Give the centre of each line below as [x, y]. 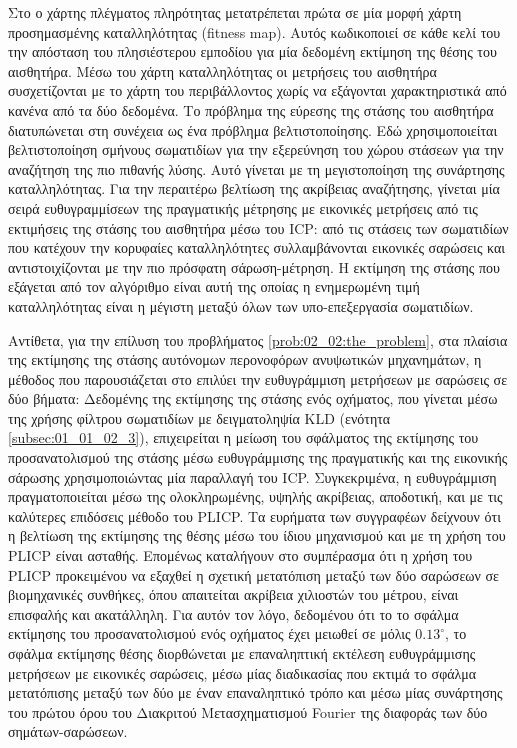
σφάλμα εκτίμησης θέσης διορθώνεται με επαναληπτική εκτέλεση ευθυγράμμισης [242, 653]
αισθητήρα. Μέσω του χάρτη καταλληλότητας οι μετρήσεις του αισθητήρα [222, 70]
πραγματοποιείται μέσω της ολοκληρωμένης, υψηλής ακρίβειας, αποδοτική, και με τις [255, 496]
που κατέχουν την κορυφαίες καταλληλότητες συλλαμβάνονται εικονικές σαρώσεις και [257, 247]
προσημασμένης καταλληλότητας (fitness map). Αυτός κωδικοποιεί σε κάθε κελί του [254, 31]
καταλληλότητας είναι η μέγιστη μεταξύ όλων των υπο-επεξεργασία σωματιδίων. [241, 305]
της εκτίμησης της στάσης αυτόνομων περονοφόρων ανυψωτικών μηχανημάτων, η [245, 359]
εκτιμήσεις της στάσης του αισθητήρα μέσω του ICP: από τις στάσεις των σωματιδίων [258, 227]
